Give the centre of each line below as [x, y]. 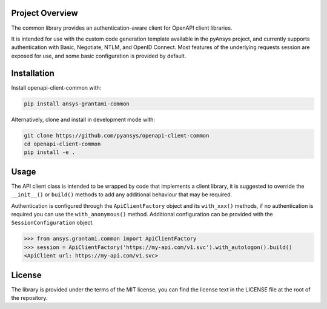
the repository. [29, 298]
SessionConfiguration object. [52, 223]
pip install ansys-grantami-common [77, 104]
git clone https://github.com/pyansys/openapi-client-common [117, 135]
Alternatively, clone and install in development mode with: [83, 119]
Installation [33, 73]
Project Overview [45, 13]
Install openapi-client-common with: [56, 87]
